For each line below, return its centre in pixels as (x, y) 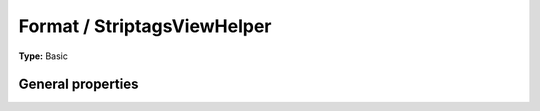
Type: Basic (43, 56)
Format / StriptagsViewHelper (145, 26)
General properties (78, 84)
